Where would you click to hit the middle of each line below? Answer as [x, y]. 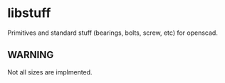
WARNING [31, 55]
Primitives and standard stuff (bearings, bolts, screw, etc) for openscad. [113, 33]
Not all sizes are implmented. [50, 72]
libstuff [29, 13]
